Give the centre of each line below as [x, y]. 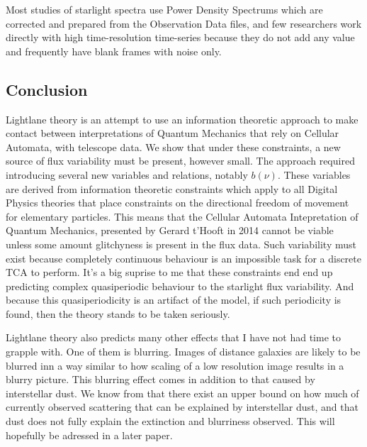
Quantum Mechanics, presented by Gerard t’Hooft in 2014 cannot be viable [170, 230]
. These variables [314, 174]
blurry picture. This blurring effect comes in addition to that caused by [160, 379]
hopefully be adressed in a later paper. [89, 435]
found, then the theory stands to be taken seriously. [118, 313]
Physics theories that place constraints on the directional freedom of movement [177, 203]
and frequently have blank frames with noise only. [114, 51]
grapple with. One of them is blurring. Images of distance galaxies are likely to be [183, 352]
